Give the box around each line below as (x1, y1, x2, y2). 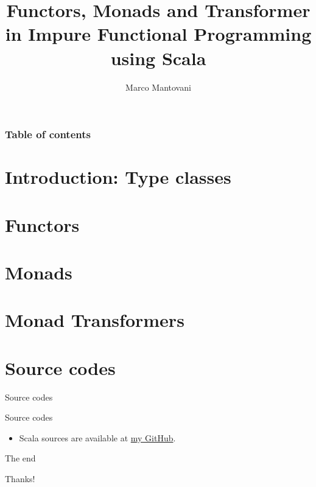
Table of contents (5, 127, 91, 142)
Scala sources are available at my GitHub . (19, 431, 176, 444)
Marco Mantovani (125, 80, 191, 93)
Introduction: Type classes (5, 164, 231, 189)
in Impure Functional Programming (5, 21, 312, 46)
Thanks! (5, 472, 35, 485)
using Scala (110, 45, 206, 70)
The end (5, 452, 36, 464)
